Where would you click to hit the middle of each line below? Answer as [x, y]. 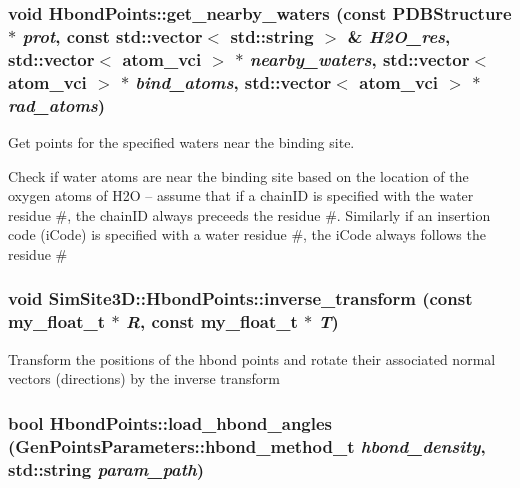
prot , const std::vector [112, 35]
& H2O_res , [399, 35]
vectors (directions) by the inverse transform [144, 378]
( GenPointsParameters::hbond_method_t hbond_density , [247, 445]
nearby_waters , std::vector [359, 58]
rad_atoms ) [57, 104]
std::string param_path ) [106, 468]
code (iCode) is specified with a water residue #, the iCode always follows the [247, 234]
